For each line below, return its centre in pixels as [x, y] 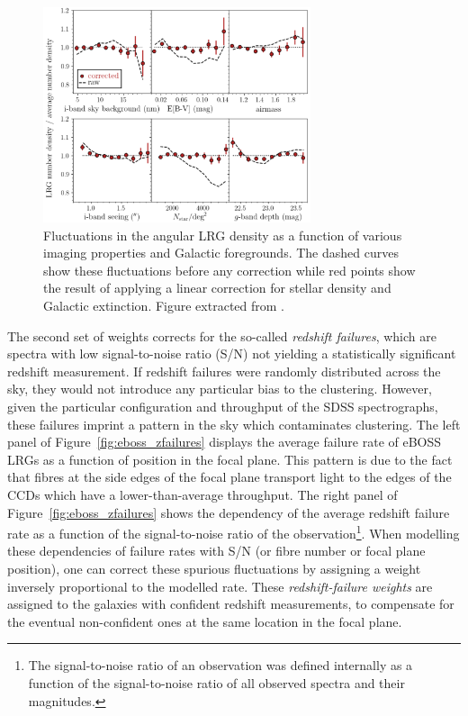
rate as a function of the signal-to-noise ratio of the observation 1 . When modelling [234, 532]
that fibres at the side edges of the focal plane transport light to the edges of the [229, 477]
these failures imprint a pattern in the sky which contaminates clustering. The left [234, 424]
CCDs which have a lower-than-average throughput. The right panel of [202, 495]
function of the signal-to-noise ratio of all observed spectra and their [216, 683]
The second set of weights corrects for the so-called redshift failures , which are [222, 335]
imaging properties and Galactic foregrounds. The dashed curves [221, 253]
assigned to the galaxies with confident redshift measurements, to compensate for [231, 604]
